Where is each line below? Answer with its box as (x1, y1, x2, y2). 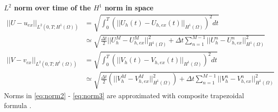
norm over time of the (14, 2, 91, 12)
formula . (4, 100, 32, 110)
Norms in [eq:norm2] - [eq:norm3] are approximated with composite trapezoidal (4, 90, 244, 100)
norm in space (104, 2, 154, 12)
